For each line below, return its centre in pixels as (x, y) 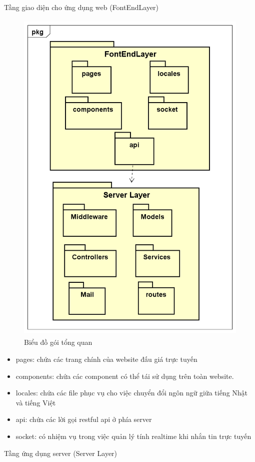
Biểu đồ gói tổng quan (58, 342)
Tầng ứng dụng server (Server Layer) (61, 453)
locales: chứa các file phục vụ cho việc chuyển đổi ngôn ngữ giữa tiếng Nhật (132, 393)
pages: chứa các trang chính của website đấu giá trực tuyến (106, 359)
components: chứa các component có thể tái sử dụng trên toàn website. (125, 376)
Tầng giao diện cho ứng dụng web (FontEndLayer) (81, 7)
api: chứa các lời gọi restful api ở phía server (84, 419)
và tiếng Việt (36, 402)
